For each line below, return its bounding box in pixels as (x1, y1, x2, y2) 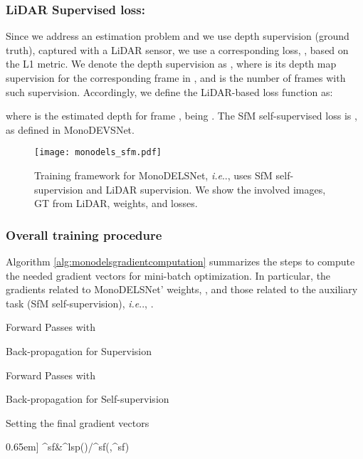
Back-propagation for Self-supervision (6, 391, 169, 406)
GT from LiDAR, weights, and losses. (34, 196, 198, 211)
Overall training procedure (6, 226, 162, 243)
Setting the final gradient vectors (6, 415, 149, 430)
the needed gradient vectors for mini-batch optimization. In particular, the (6, 268, 331, 283)
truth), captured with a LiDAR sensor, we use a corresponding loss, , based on (6, 42, 349, 57)
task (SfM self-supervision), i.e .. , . (6, 295, 154, 310)
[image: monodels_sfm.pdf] (34, 147, 162, 158)
